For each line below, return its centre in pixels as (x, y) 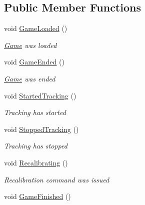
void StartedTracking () (40, 95)
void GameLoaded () (36, 28)
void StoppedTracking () (41, 129)
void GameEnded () (34, 62)
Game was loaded (30, 45)
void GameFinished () (37, 196)
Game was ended (30, 78)
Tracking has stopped (36, 146)
